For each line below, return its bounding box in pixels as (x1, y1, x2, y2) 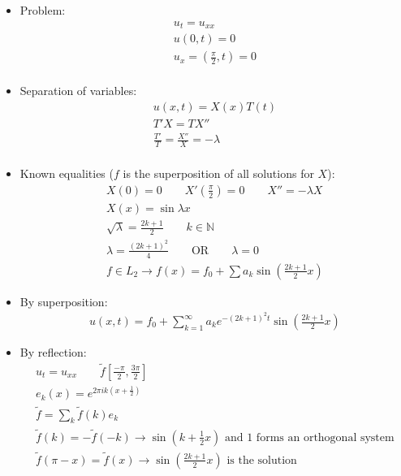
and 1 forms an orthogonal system (225, 431, 395, 444)
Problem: (19, 2, 66, 18)
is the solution (226, 454, 297, 466)
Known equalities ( (19, 165, 114, 182)
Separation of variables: (19, 82, 137, 99)
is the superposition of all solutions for (123, 165, 314, 182)
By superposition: (19, 292, 108, 309)
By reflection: (19, 344, 87, 361)
